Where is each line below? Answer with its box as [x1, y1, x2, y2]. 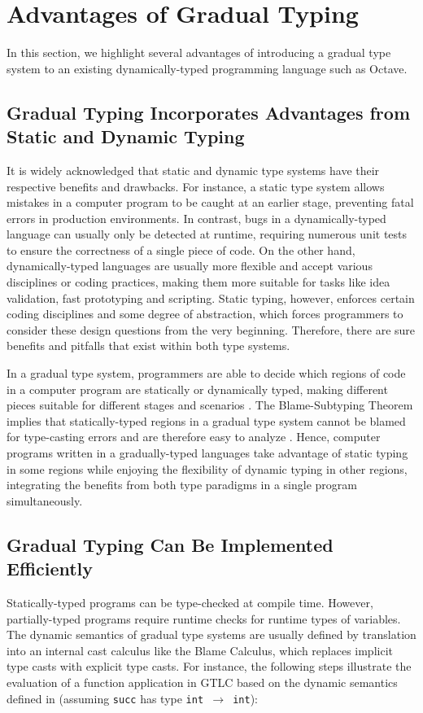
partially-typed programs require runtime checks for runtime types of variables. [7, 610, 401, 627]
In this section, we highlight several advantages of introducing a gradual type [7, 44, 391, 61]
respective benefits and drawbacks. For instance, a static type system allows [7, 177, 385, 195]
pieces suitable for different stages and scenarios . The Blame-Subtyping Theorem [7, 396, 413, 413]
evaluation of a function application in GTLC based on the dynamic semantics [7, 673, 398, 690]
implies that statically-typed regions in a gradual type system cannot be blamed [7, 412, 406, 429]
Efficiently [7, 556, 94, 581]
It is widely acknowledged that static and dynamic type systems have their [7, 161, 380, 178]
